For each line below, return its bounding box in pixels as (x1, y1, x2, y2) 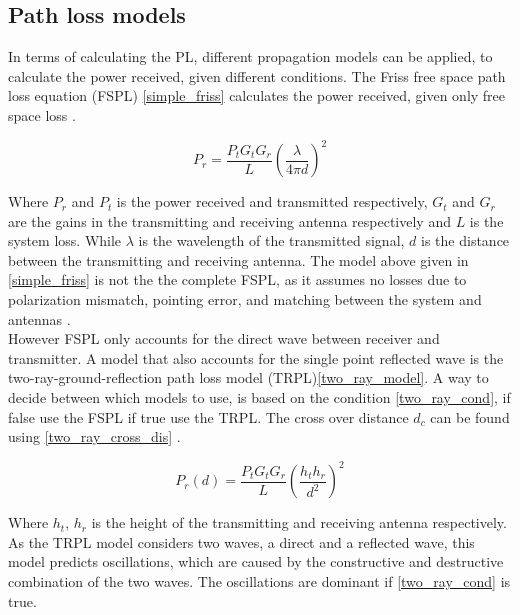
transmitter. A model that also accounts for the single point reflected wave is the (8, 347, 504, 368)
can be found (430, 406, 510, 427)
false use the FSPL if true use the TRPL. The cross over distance (8, 406, 409, 427)
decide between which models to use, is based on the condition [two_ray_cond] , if (8, 387, 511, 408)
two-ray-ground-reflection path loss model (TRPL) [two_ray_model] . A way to (8, 367, 489, 388)
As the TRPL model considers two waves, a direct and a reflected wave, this (8, 531, 475, 552)
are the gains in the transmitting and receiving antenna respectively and (8, 210, 451, 231)
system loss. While (8, 230, 122, 251)
